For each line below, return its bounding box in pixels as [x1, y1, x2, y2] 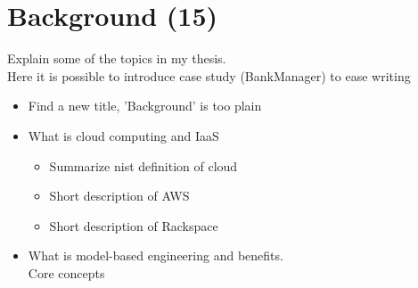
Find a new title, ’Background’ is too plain [28, 96, 262, 115]
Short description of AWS [49, 186, 190, 205]
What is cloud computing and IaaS [28, 126, 219, 144]
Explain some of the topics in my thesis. [7, 49, 226, 68]
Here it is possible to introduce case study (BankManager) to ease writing [7, 66, 411, 85]
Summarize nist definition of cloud [49, 156, 238, 175]
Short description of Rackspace [49, 216, 218, 235]
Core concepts [28, 263, 105, 282]
